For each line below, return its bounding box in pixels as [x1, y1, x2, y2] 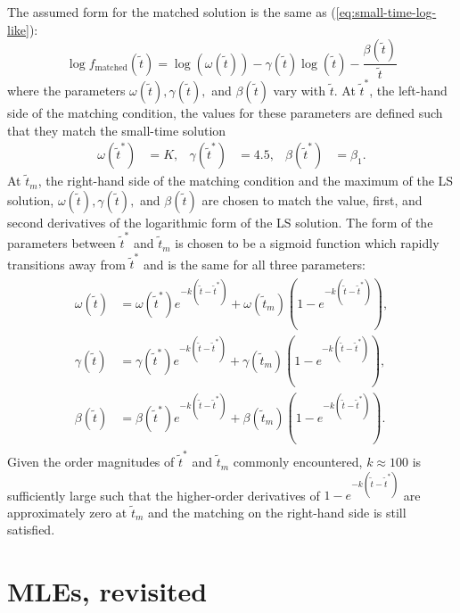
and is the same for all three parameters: [143, 254, 366, 273]
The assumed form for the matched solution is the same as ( [7, 3, 336, 21]
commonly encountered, [233, 452, 363, 471]
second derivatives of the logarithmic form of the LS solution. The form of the [7, 212, 433, 231]
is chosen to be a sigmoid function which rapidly [175, 234, 439, 253]
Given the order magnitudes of [7, 452, 175, 471]
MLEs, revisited [7, 573, 208, 609]
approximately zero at [7, 502, 127, 521]
